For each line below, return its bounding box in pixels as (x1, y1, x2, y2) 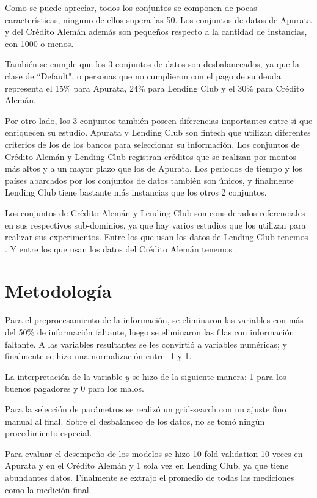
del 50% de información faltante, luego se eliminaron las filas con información (5, 326, 294, 338)
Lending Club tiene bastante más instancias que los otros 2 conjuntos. (5, 186, 267, 199)
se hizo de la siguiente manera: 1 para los (132, 370, 286, 383)
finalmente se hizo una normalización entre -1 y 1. (5, 350, 192, 362)
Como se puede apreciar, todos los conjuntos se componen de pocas (5, 1, 257, 13)
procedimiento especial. (5, 427, 92, 439)
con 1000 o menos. (5, 37, 74, 49)
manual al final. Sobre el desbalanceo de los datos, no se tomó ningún (5, 414, 265, 427)
